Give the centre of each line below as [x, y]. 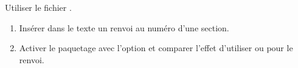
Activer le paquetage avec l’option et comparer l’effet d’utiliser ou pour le [156, 48]
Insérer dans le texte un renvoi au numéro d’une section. [124, 27]
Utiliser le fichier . [38, 7]
